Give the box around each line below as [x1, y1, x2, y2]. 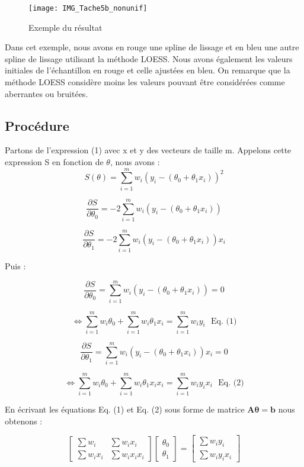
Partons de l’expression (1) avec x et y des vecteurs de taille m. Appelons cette [5, 144, 292, 156]
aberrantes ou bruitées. [5, 87, 88, 99]
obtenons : [5, 414, 43, 427]
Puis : [5, 259, 26, 272]
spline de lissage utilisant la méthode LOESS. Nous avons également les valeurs [5, 52, 293, 65]
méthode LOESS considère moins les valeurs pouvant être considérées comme [5, 76, 285, 88]
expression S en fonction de [5, 156, 104, 168]
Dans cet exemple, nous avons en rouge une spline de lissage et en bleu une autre [5, 41, 299, 53]
